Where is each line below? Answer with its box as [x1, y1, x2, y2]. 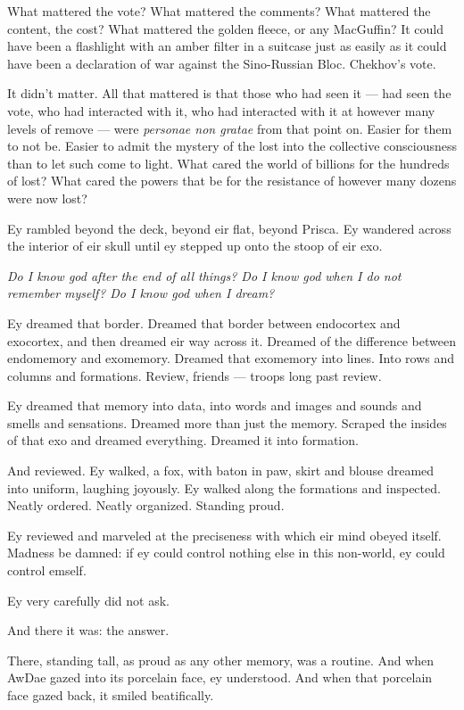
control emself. [7, 561, 87, 580]
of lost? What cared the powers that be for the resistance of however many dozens [7, 171, 457, 190]
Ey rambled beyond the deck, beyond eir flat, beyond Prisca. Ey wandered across [7, 219, 452, 237]
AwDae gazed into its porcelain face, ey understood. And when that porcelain [7, 668, 433, 687]
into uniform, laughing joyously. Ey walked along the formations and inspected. [7, 478, 441, 497]
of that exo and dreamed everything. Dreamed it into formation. [7, 431, 359, 450]
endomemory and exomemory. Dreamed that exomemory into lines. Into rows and [7, 349, 455, 367]
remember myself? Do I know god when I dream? [7, 284, 275, 302]
